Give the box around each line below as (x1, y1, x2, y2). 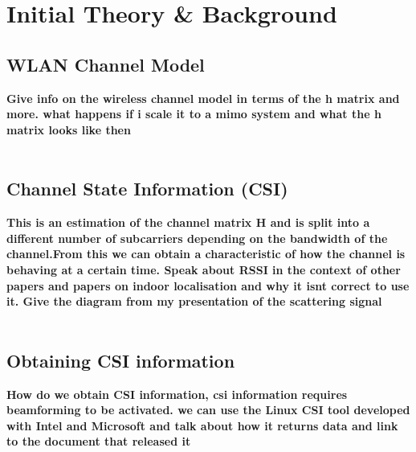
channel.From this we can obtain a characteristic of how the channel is (6, 245, 406, 262)
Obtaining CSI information (6, 347, 235, 372)
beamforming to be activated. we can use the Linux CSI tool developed (6, 401, 410, 418)
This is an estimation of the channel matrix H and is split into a (6, 214, 370, 231)
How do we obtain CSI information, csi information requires (6, 385, 348, 402)
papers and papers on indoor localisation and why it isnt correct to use (6, 277, 410, 294)
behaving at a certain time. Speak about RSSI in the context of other (6, 261, 401, 277)
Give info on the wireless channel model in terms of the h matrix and (6, 89, 400, 106)
